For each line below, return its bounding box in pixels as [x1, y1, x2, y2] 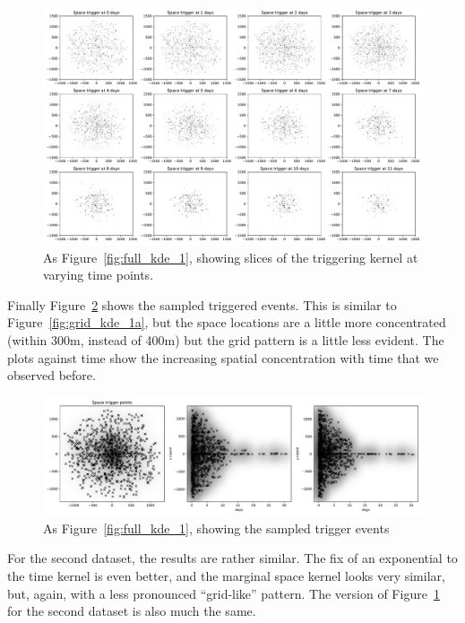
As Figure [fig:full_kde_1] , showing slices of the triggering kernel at [43, 247, 418, 266]
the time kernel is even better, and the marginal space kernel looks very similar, [7, 567, 445, 585]
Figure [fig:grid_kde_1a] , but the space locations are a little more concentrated [7, 313, 446, 332]
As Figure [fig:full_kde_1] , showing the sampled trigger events [43, 518, 390, 537]
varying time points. [43, 265, 154, 284]
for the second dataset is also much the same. [7, 601, 256, 620]
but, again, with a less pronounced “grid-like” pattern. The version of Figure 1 [7, 584, 440, 602]
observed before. [7, 366, 96, 385]
